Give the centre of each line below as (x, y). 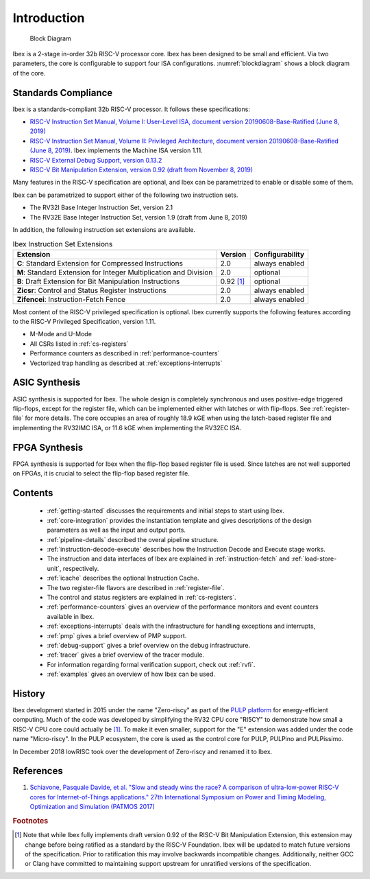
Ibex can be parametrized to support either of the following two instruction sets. (125, 195)
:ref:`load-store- (314, 559)
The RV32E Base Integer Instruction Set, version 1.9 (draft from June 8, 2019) (139, 217)
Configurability (279, 254)
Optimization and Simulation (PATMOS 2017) (92, 807)
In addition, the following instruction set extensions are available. (104, 229)
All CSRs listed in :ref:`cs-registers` (79, 344)
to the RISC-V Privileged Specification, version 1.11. (84, 322)
